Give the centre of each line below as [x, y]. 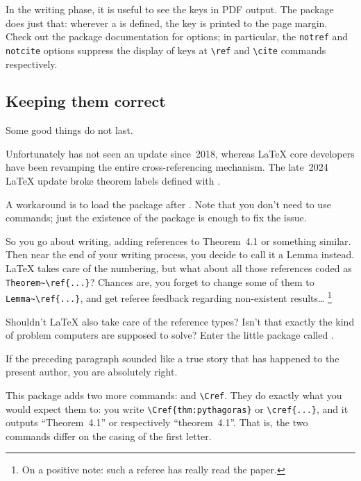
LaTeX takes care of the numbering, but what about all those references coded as [179, 268]
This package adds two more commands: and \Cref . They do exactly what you [174, 395]
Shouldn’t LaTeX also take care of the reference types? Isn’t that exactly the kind [180, 321]
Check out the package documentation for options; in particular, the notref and [177, 36]
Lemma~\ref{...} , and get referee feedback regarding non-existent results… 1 [169, 297]
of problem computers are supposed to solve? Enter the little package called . [170, 335]
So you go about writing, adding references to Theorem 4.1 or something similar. [178, 240]
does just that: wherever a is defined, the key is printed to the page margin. [167, 23]
